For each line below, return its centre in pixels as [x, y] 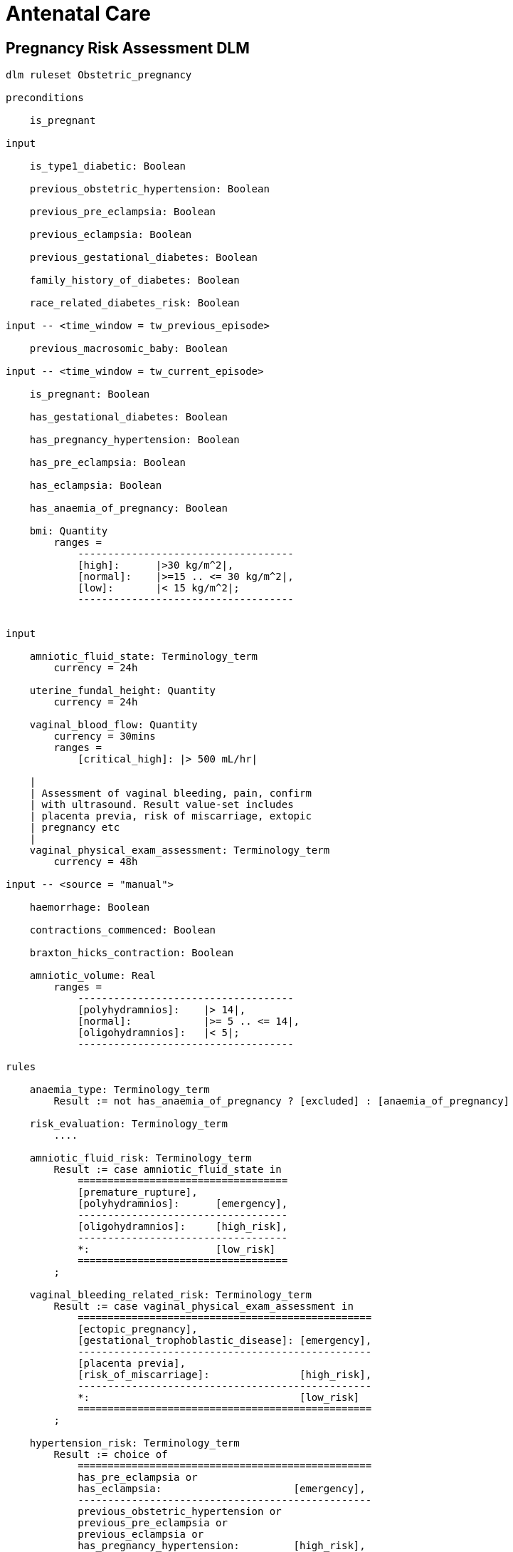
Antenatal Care [78, 14]
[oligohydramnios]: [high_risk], [183, 1227]
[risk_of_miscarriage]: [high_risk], [225, 1375]
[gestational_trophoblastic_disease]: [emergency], [225, 1341]
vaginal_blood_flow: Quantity [113, 725]
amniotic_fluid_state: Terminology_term [144, 657]
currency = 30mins [105, 736]
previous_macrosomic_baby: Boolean [128, 349]
